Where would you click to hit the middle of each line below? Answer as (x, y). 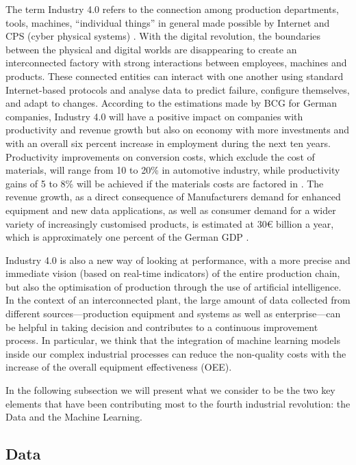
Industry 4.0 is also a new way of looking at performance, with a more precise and (178, 260)
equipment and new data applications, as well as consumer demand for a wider (171, 210)
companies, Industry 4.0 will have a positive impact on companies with (154, 116)
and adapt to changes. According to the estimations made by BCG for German (171, 103)
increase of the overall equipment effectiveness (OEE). (119, 367)
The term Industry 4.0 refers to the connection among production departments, (172, 9)
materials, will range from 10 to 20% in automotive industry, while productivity (173, 170)
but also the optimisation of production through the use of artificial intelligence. (174, 286)
